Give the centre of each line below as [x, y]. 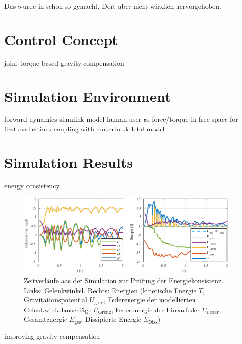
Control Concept [61, 39]
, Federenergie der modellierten [150, 300]
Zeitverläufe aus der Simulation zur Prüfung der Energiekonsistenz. [124, 281]
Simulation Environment [88, 96]
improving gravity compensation [52, 336]
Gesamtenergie [46, 319]
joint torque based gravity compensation [64, 62]
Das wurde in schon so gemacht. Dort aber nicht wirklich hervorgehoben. [113, 6]
